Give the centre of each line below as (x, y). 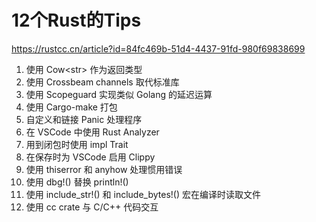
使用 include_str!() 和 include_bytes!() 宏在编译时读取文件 (143, 194)
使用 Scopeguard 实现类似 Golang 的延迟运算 (119, 94)
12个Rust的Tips (76, 20)
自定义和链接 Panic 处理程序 (84, 119)
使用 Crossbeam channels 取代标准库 (102, 82)
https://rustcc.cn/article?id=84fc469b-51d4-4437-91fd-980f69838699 (158, 48)
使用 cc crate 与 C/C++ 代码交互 (92, 207)
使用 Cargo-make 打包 (71, 107)
